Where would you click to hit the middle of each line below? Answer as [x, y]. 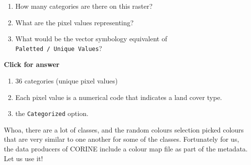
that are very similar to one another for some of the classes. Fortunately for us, [122, 139]
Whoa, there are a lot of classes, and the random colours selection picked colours [124, 129]
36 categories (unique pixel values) [67, 81]
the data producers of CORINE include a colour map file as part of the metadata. [126, 149]
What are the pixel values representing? [75, 22]
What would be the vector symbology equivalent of [91, 39]
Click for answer [32, 64]
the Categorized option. [52, 113]
